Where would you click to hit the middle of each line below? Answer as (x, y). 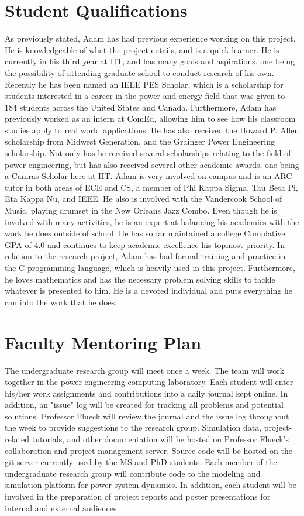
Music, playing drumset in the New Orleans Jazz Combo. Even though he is (141, 210)
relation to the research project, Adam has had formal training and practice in (145, 256)
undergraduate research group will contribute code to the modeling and (133, 473)
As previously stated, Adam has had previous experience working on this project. (150, 38)
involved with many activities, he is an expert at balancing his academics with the (152, 221)
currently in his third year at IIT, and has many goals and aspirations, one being (150, 61)
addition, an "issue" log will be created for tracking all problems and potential (144, 405)
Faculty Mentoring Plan (103, 342)
